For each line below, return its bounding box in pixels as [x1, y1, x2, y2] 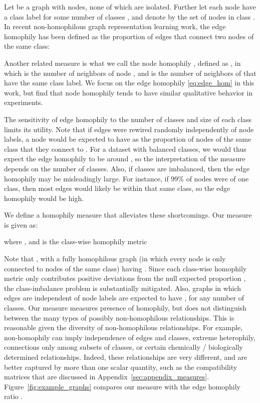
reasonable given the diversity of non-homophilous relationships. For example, [4, 322, 242, 333]
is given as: [4, 219, 38, 230]
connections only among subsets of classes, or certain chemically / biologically [4, 342, 243, 352]
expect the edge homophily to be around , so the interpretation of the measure [4, 153, 245, 164]
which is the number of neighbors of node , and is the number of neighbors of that [4, 67, 256, 78]
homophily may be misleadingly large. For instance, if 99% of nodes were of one [4, 173, 249, 183]
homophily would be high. [4, 192, 84, 203]
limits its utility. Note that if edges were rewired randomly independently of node [4, 124, 254, 134]
